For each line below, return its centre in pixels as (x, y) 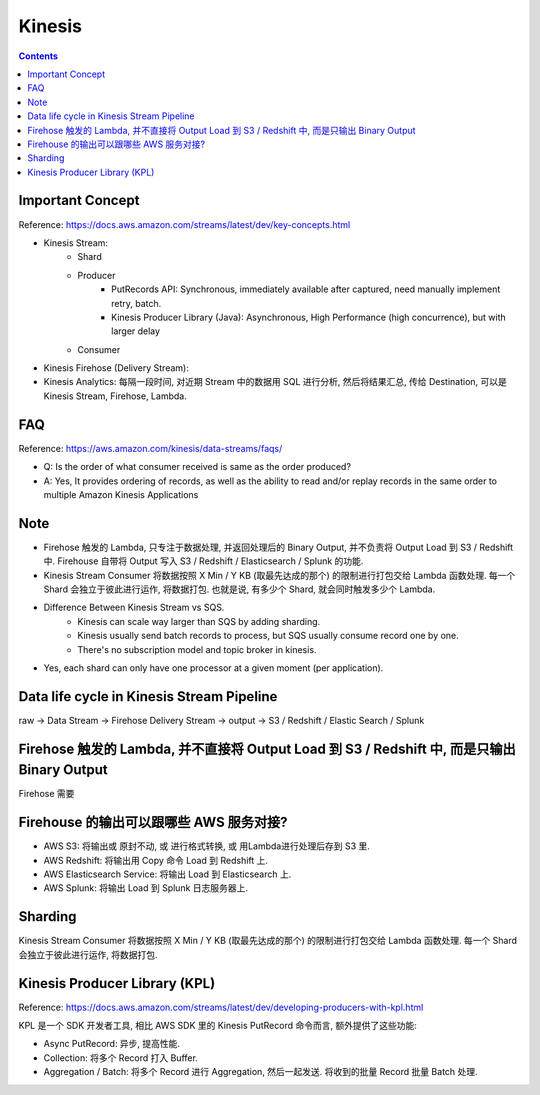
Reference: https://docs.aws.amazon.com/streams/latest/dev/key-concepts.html (184, 224)
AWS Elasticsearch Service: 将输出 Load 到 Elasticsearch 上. (167, 874)
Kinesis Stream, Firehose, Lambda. (115, 396)
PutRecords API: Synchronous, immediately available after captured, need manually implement (306, 289)
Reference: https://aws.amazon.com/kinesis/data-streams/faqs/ (150, 448)
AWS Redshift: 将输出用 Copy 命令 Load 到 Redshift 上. (156, 860)
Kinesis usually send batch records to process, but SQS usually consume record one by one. (268, 636)
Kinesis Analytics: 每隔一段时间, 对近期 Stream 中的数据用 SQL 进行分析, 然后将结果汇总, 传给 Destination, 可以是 (275, 382)
